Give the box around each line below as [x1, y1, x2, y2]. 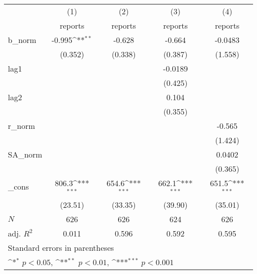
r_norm [8, 120, 35, 131]
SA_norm [8, 149, 43, 160]
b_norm [8, 34, 37, 45]
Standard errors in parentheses [8, 241, 114, 253]
